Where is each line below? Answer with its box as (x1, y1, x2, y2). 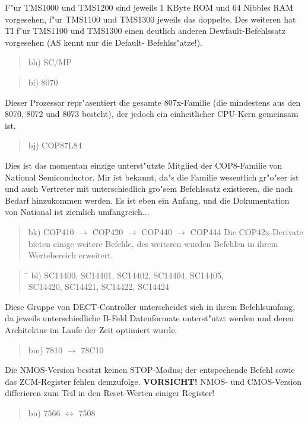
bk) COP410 (28, 225, 74, 238)
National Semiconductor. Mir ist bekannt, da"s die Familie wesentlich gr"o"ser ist (5, 170, 299, 183)
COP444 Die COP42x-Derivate (190, 225, 303, 238)
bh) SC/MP (28, 56, 72, 68)
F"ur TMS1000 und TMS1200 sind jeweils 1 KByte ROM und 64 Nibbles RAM (5, 1, 294, 13)
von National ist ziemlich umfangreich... (5, 205, 150, 218)
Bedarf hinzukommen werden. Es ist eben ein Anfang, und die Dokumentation (5, 194, 290, 206)
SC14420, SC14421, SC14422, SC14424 (28, 280, 170, 293)
